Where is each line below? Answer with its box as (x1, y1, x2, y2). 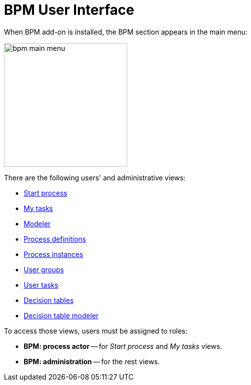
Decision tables (24, 296, 74, 304)
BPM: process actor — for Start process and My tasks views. (24, 342, 222, 350)
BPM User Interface (4, 1, 135, 18)
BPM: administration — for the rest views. (24, 357, 160, 366)
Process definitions (24, 234, 86, 243)
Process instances (24, 250, 83, 258)
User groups (24, 265, 64, 274)
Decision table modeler (24, 311, 99, 320)
